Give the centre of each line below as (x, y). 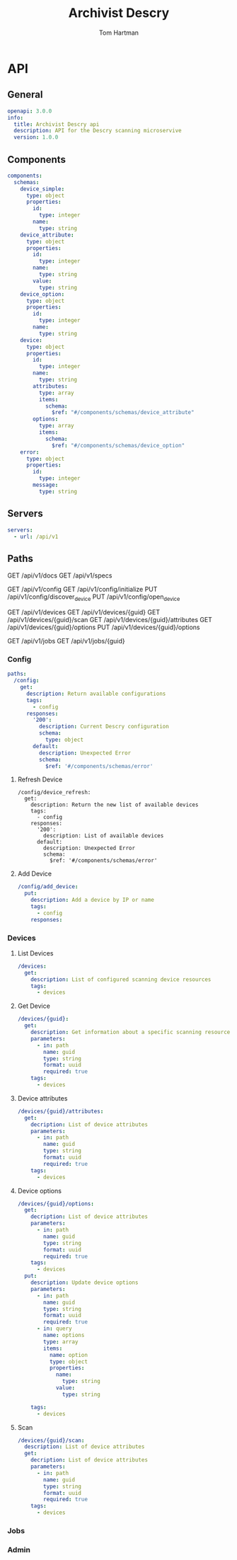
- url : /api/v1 (36, 537)
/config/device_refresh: (54, 793)
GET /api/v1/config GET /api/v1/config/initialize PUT (82, 590)
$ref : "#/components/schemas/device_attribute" (123, 413)
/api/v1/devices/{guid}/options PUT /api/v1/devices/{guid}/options (104, 627)
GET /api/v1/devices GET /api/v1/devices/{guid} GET (84, 612)
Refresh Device (40, 779)
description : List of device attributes (85, 1447)
